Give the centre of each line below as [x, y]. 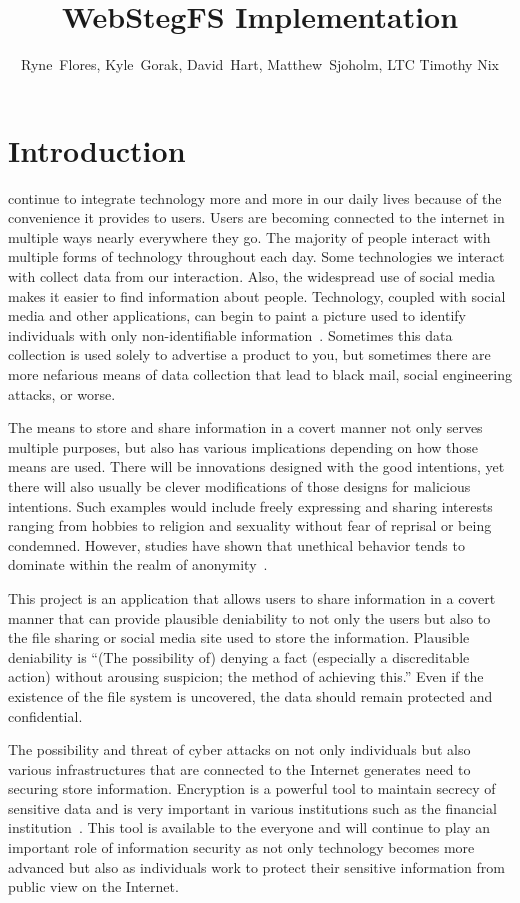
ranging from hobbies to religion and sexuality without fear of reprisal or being [250, 525]
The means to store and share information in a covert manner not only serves [245, 427]
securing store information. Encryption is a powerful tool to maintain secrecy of [252, 788]
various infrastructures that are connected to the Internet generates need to [239, 768]
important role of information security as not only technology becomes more [241, 847]
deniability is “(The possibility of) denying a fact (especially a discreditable [239, 656]
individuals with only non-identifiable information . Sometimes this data [230, 334]
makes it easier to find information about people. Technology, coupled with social [257, 295]
